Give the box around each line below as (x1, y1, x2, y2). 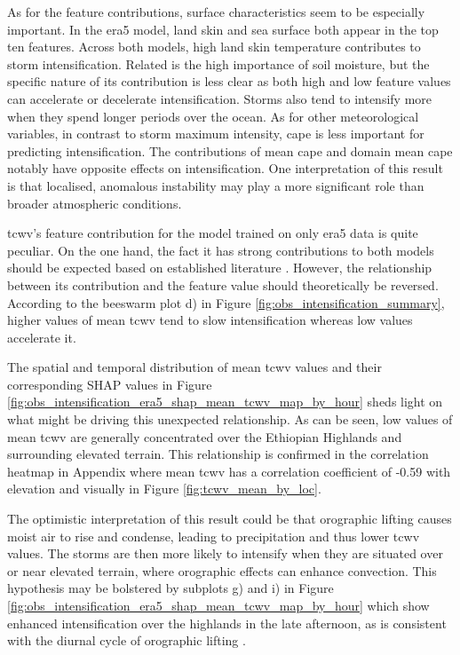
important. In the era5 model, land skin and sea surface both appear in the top (7, 20, 439, 38)
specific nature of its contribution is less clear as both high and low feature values (7, 72, 451, 91)
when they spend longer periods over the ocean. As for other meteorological (7, 107, 419, 125)
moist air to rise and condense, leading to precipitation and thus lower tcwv (7, 526, 420, 545)
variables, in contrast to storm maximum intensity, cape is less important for (7, 124, 424, 143)
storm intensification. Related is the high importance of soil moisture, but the (7, 54, 430, 73)
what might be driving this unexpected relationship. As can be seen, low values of (7, 410, 453, 429)
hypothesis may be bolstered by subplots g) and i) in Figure (7, 579, 334, 597)
